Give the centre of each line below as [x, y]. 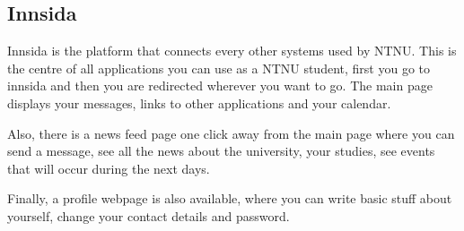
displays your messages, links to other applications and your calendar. [199, 103]
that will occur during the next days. [109, 168]
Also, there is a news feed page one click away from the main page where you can [231, 133]
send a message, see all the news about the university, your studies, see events [221, 151]
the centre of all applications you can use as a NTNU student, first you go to [219, 68]
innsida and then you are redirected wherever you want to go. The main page [220, 86]
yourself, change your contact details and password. [149, 215]
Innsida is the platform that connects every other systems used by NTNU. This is [232, 51]
